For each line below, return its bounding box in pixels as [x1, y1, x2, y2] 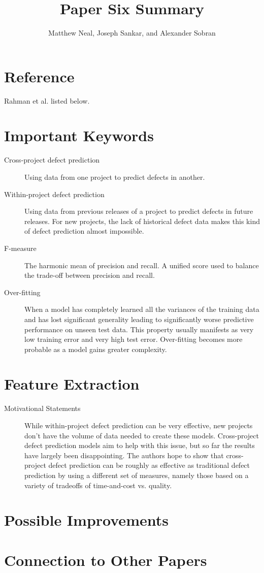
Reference [4, 66, 75, 86]
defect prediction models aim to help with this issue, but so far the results [24, 440, 255, 451]
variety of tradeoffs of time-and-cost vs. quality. [24, 480, 172, 490]
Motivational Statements [4, 403, 81, 413]
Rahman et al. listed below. [4, 95, 90, 106]
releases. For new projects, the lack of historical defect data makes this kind [24, 215, 260, 226]
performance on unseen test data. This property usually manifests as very [24, 324, 254, 334]
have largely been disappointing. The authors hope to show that [24, 450, 224, 460]
